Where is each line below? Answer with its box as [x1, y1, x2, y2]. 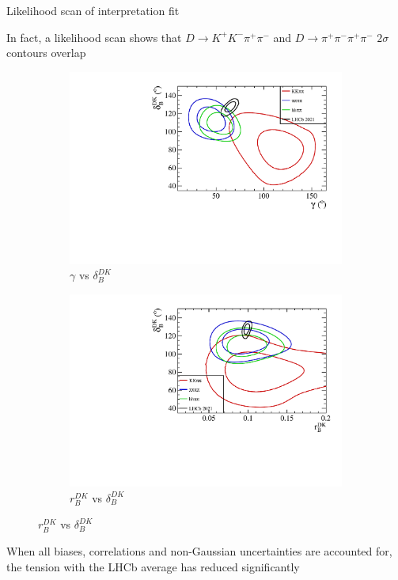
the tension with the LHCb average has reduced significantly [6, 558, 300, 574]
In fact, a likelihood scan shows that [6, 28, 182, 45]
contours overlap [6, 44, 86, 61]
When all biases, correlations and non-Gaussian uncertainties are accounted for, [6, 542, 392, 559]
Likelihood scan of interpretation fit [6, 2, 180, 18]
